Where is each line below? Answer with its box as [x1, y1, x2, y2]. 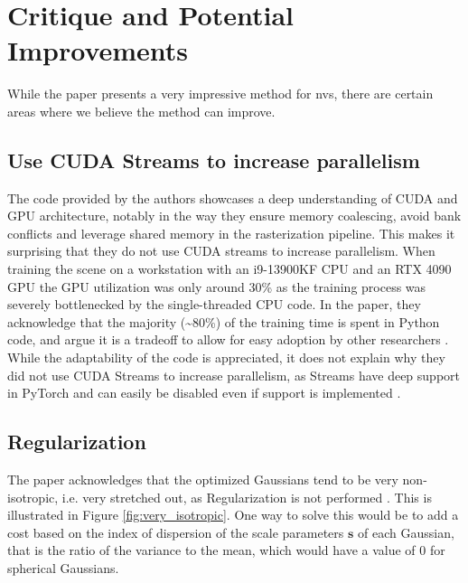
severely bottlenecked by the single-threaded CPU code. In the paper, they [7, 295, 421, 314]
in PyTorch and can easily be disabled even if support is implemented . [7, 383, 401, 402]
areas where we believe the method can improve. [7, 101, 276, 120]
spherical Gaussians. [7, 559, 119, 577]
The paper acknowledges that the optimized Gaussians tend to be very [7, 470, 398, 489]
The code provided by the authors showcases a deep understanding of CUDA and [7, 188, 458, 207]
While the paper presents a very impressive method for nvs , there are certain [7, 84, 434, 103]
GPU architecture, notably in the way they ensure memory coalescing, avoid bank [7, 206, 462, 225]
